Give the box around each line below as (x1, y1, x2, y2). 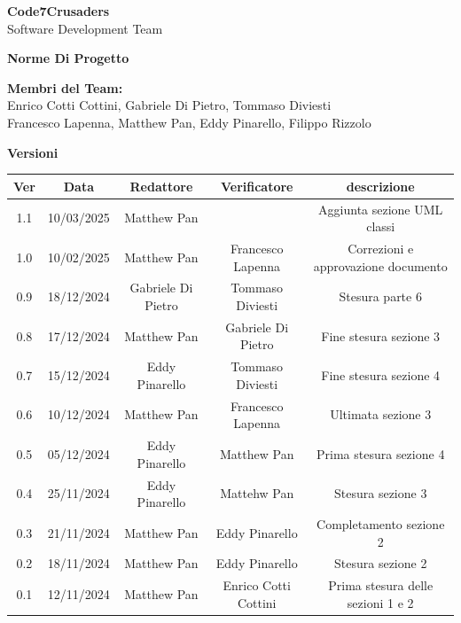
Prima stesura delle (328, 576, 434, 595)
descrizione (346, 176, 415, 195)
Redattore (129, 176, 193, 195)
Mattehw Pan (220, 484, 294, 502)
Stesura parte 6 (339, 287, 422, 306)
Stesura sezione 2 (334, 554, 427, 572)
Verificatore (220, 176, 293, 195)
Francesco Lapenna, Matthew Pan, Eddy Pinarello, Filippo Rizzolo (7, 113, 371, 131)
